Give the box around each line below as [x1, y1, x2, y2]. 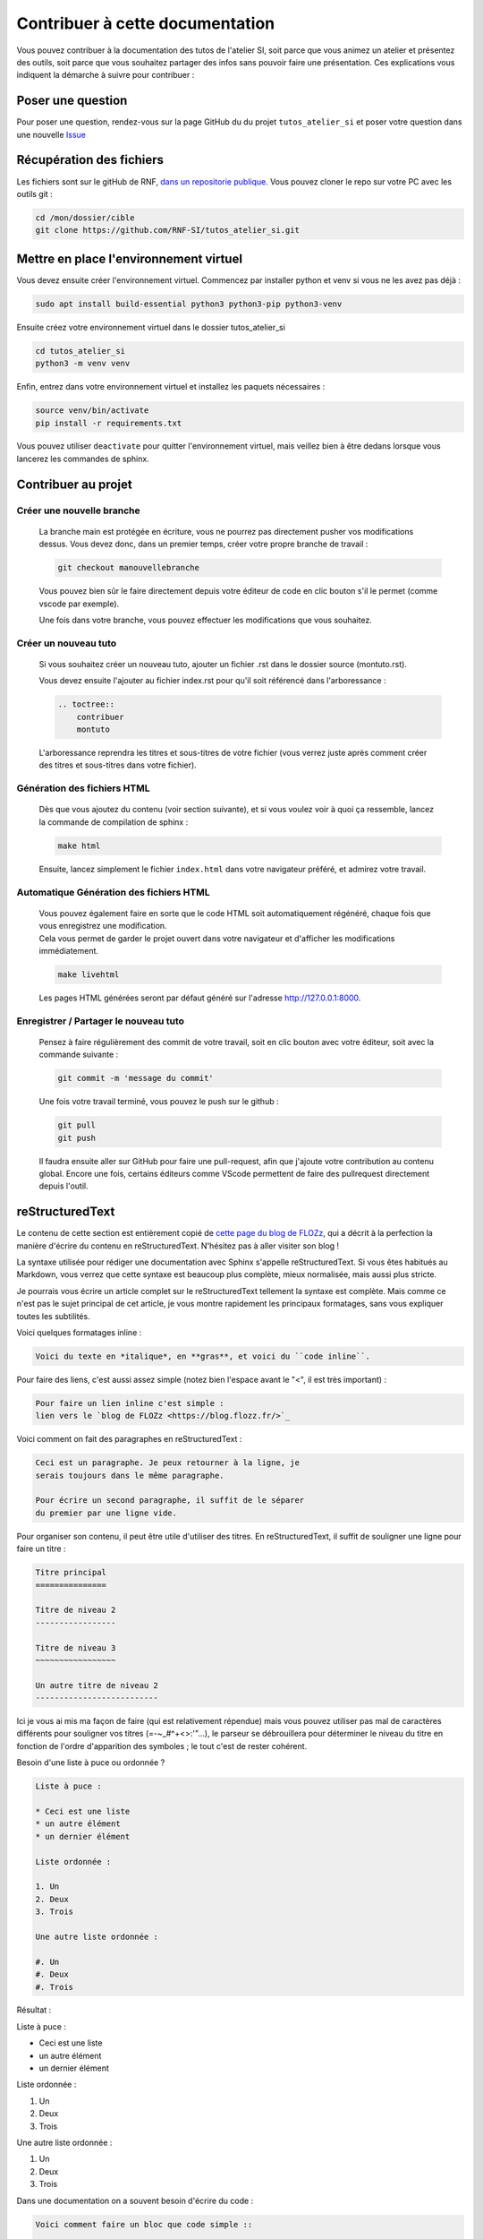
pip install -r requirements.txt [35, 417, 182, 428]
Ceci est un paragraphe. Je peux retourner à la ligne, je [35, 1458, 300, 1468]
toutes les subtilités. [16, 1310, 90, 1321]
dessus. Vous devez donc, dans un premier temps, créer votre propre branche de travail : [38, 538, 369, 550]
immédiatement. [38, 945, 98, 956]
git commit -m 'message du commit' [57, 1073, 214, 1084]
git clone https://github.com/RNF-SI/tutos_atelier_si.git [35, 225, 300, 236]
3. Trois [35, 1907, 74, 1917]
